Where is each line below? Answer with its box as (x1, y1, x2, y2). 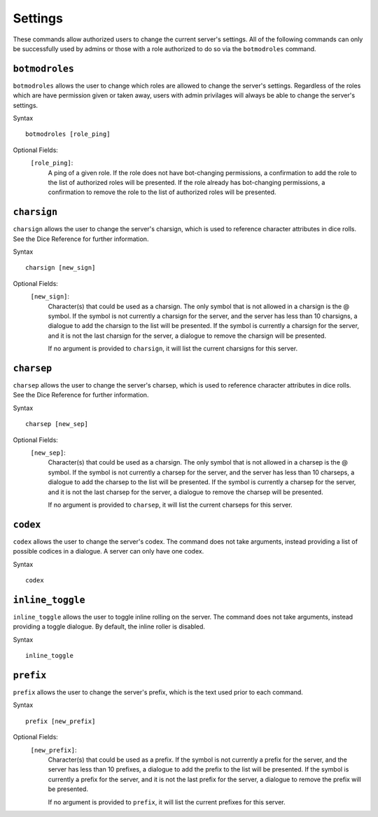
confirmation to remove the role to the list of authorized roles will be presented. (48, 188, 276, 196)
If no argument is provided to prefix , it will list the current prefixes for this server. (48, 797, 286, 806)
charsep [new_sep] (25, 420, 89, 428)
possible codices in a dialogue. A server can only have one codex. (13, 547, 204, 556)
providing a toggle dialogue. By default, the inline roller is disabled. (13, 622, 206, 631)
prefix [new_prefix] (25, 717, 96, 725)
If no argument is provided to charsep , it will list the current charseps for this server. (48, 500, 293, 509)
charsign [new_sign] (25, 263, 96, 272)
